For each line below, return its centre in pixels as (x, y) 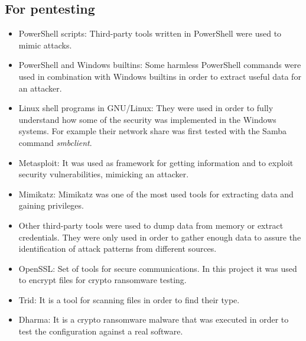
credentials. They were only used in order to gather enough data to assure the (160, 237)
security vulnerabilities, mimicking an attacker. (104, 174)
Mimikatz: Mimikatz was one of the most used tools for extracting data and (156, 194)
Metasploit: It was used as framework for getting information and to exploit (156, 162)
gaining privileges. (51, 205)
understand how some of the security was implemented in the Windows (147, 119)
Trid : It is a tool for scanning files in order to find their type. (129, 299)
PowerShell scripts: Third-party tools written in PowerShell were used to (150, 33)
